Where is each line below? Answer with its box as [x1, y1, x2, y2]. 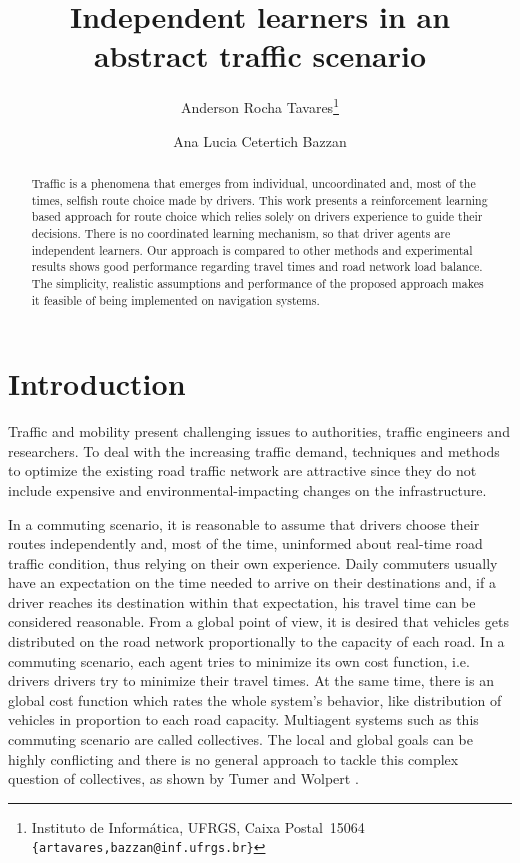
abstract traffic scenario [93, 35, 427, 76]
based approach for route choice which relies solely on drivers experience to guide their [31, 208, 483, 225]
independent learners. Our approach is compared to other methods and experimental [31, 241, 473, 258]
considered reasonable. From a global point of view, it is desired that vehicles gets [8, 611, 509, 632]
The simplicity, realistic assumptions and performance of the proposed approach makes [31, 274, 484, 291]
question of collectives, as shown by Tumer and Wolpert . [8, 768, 359, 789]
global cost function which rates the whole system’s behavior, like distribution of [8, 689, 502, 710]
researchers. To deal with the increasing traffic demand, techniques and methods [8, 440, 500, 461]
